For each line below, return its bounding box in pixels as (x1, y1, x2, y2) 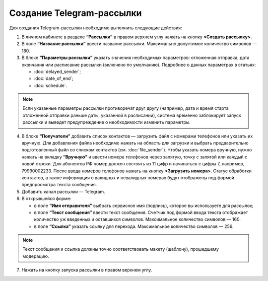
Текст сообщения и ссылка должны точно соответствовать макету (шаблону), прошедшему (22, 246, 219, 252)
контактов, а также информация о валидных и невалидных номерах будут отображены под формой (21, 174, 234, 181)
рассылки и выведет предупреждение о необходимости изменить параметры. (22, 119, 191, 125)
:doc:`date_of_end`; (34, 75, 74, 81)
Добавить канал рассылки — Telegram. (21, 189, 105, 195)
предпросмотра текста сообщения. (21, 182, 97, 188)
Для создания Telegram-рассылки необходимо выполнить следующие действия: (9, 25, 182, 31)
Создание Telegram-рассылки (9, 7, 142, 18)
